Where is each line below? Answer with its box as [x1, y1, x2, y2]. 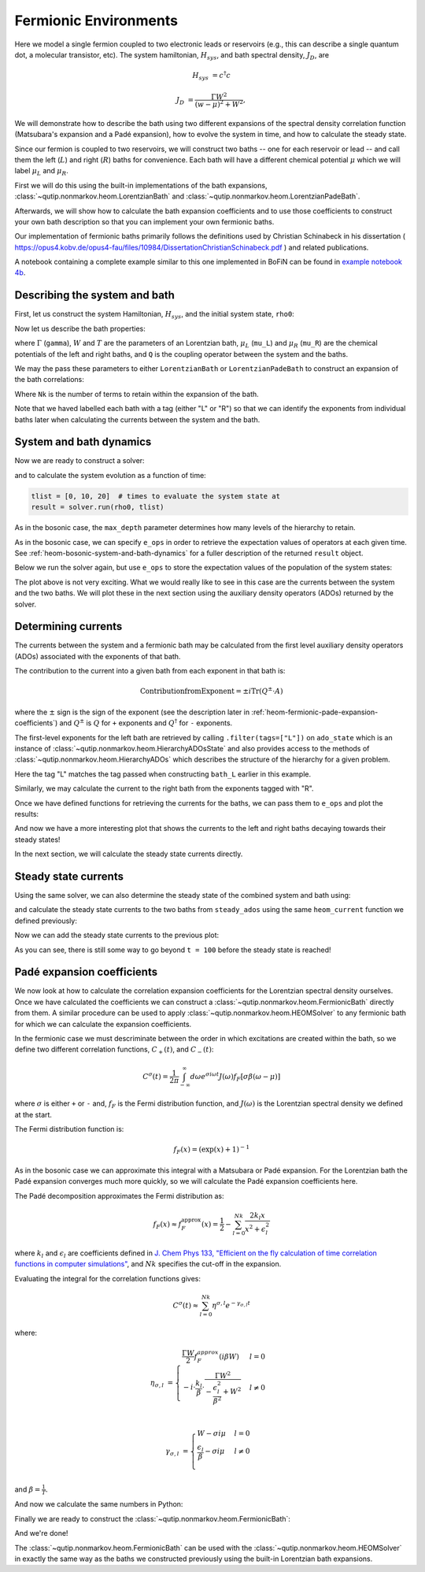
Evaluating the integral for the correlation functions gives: [14, 1274, 201, 1283]
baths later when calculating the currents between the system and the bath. [14, 414, 261, 425]
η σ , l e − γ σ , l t [212, 1299, 251, 1310]
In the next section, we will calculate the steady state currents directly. [14, 849, 243, 858]
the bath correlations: [14, 375, 84, 384]
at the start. [14, 1110, 53, 1119]
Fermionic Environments [14, 12, 179, 29]
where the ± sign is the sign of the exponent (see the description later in [14, 707, 250, 717]
